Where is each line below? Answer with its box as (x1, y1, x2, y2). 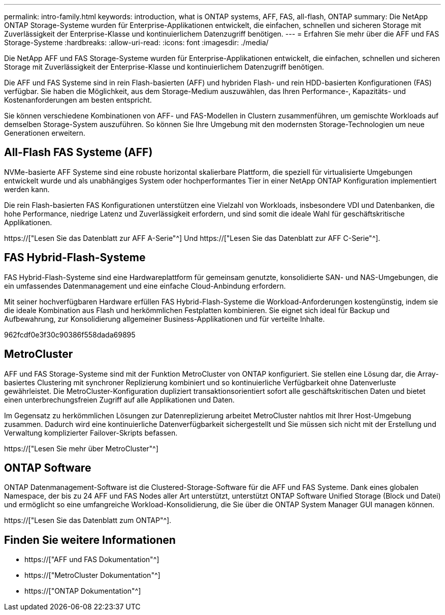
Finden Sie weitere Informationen (4, 533, 176, 546)
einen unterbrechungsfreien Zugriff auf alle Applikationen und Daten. (4, 395, 235, 404)
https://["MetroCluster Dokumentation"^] (24, 571, 161, 580)
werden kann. (4, 184, 50, 194)
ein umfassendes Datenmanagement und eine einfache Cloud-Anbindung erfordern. (4, 281, 286, 290)
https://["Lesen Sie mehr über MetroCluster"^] (4, 444, 158, 453)
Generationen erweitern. (4, 129, 85, 137)
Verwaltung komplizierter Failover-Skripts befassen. (4, 428, 178, 437)
